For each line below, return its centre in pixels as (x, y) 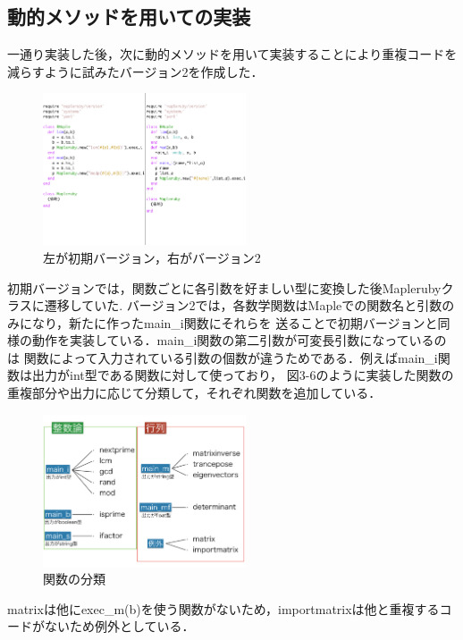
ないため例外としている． (119, 626)
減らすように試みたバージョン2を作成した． (135, 71)
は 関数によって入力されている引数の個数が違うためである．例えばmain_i (223, 357)
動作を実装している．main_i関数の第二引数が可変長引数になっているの (239, 340)
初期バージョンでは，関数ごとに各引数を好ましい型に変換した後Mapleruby (224, 287)
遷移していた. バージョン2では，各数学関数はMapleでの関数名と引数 (243, 305)
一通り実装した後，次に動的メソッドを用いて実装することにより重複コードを (232, 54)
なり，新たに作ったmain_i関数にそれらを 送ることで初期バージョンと (235, 322)
